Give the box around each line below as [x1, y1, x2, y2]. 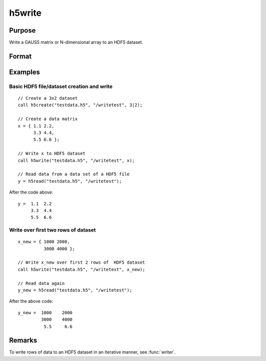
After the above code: [9, 298, 54, 304]
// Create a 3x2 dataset [18, 95, 78, 101]
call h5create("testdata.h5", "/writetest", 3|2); [18, 102, 143, 108]
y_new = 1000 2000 [18, 310, 73, 316]
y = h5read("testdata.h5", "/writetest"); [18, 178, 122, 184]
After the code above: [9, 189, 54, 195]
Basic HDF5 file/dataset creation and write [9, 83, 113, 90]
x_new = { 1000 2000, [18, 239, 70, 244]
